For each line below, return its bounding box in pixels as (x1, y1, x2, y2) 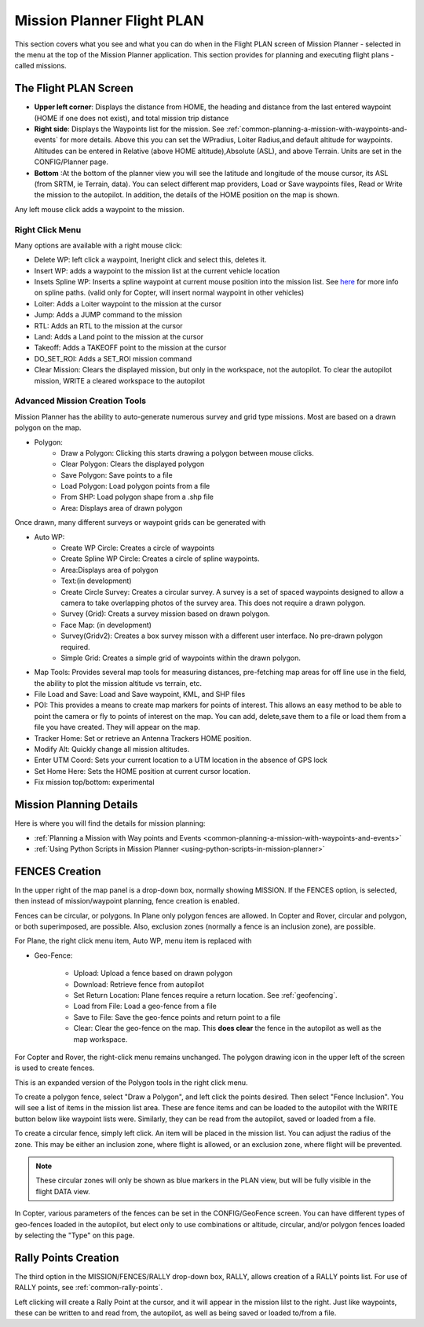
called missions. (14, 61, 67, 71)
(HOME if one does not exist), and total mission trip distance (34, 113, 229, 123)
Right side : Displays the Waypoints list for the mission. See (34, 124, 225, 134)
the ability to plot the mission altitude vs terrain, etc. (34, 678, 202, 687)
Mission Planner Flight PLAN (14, 12, 204, 29)
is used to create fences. (14, 1063, 95, 1072)
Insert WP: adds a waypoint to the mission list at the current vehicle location (34, 266, 280, 275)
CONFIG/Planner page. (34, 157, 109, 167)
